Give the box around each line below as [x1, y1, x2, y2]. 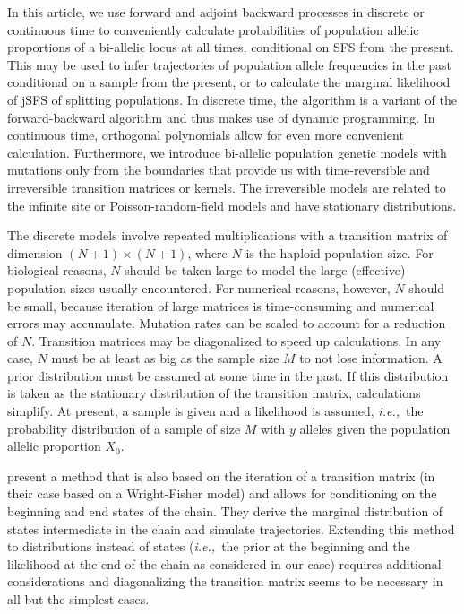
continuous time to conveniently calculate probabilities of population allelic [7, 20, 419, 39]
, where [187, 243, 228, 262]
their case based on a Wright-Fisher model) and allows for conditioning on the [7, 484, 437, 503]
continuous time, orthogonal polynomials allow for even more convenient [7, 125, 404, 144]
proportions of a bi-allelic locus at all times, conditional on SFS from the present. [7, 38, 454, 56]
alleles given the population [299, 419, 451, 437]
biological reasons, [7, 261, 107, 280]
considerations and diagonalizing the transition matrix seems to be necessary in [7, 572, 443, 591]
